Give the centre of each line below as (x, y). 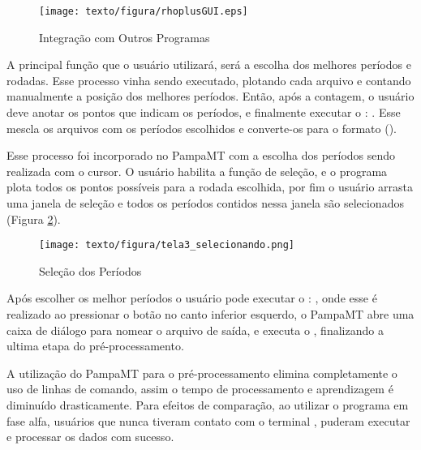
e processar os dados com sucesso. (90, 437)
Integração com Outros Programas (125, 37)
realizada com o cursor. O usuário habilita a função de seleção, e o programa (197, 171)
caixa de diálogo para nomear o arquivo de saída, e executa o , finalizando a (195, 330)
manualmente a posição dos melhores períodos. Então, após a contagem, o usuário (210, 96)
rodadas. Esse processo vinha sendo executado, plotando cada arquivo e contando (209, 80)
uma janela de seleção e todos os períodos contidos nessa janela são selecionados (205, 203)
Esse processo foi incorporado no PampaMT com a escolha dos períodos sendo (201, 155)
